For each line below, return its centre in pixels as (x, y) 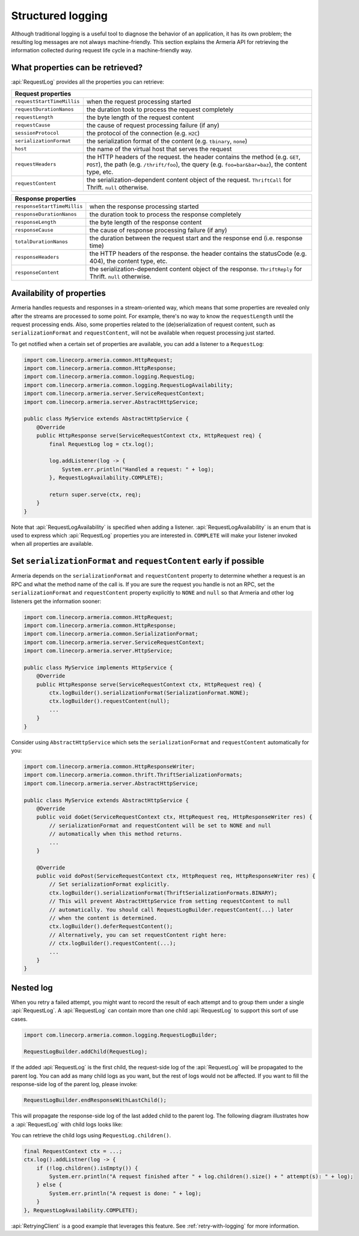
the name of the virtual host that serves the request (159, 149)
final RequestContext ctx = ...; (73, 1151)
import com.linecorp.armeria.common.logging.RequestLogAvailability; (128, 385)
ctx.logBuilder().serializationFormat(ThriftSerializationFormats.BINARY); (163, 893)
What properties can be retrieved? (77, 68)
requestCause (32, 125)
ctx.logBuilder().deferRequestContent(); (111, 926)
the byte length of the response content (146, 222)
